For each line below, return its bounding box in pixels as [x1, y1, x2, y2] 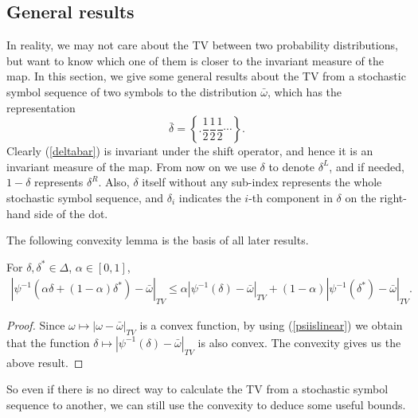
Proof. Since [6, 317, 65, 334]
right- [380, 189, 407, 205]
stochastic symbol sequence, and [6, 189, 164, 205]
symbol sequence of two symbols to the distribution [6, 83, 257, 100]
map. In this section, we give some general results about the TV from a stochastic [6, 68, 406, 84]
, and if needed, [329, 158, 404, 174]
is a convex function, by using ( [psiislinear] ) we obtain [139, 317, 403, 334]
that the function [6, 334, 90, 350]
